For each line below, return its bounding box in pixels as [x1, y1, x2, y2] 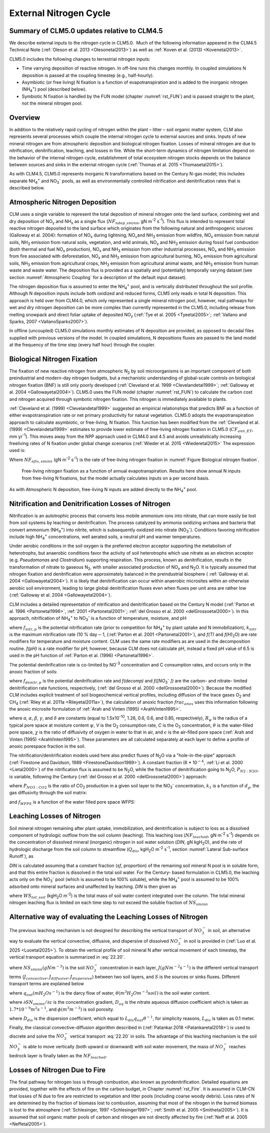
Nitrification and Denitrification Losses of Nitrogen [9, 499, 171, 508]
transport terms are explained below [9, 981, 84, 987]
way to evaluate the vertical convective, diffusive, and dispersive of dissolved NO [9, 938, 178, 944]
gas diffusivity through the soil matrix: [9, 790, 87, 796]
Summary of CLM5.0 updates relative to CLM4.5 [9, 27, 163, 35]
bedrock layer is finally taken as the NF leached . [9, 1052, 107, 1060]
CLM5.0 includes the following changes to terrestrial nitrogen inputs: [9, 56, 150, 62]
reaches [229, 1044, 246, 1050]
